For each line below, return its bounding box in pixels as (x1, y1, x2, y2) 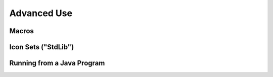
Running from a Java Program (9, 59, 105, 67)
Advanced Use (9, 8, 73, 19)
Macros (9, 27, 34, 35)
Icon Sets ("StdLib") (9, 43, 74, 51)
